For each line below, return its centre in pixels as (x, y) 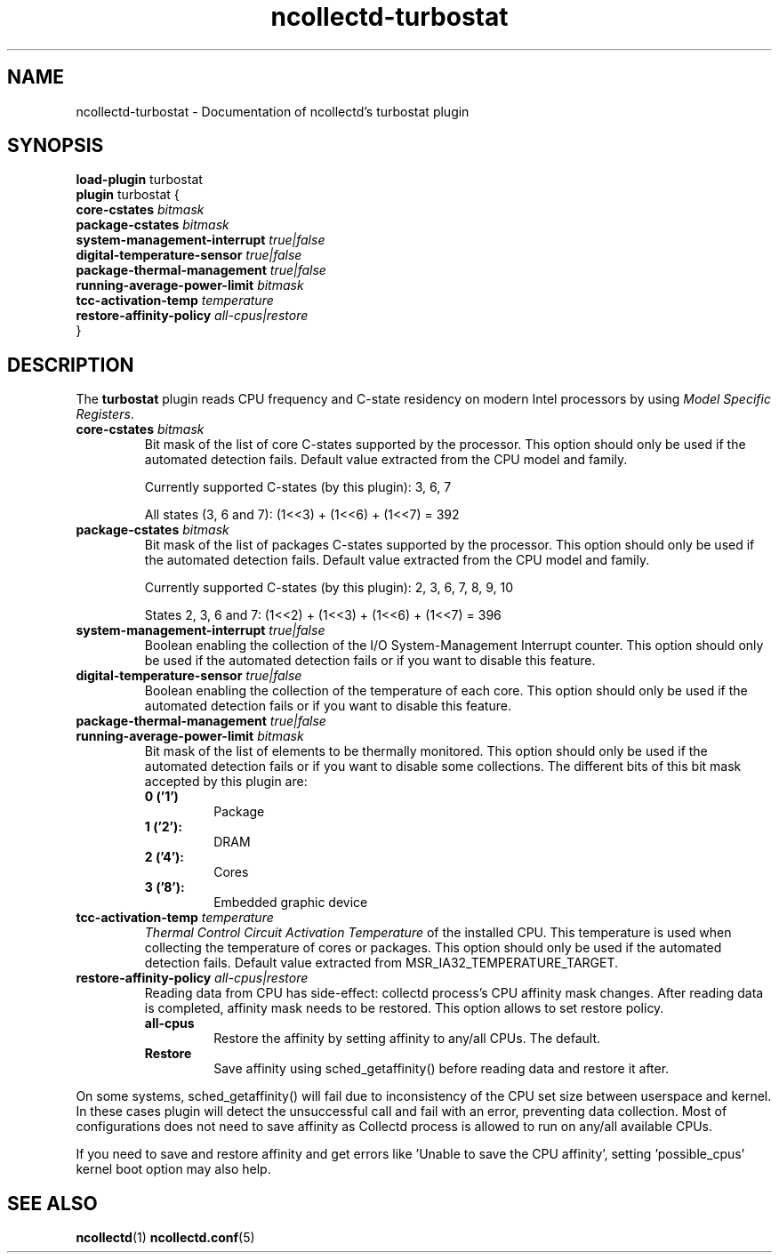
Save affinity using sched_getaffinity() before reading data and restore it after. (442, 1069)
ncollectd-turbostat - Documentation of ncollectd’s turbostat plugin (273, 111)
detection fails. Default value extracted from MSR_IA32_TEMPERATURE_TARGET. (381, 963)
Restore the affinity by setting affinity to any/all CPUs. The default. (407, 1039)
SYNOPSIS (56, 146)
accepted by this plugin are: (226, 782)
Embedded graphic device (291, 903)
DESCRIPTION (71, 365)
